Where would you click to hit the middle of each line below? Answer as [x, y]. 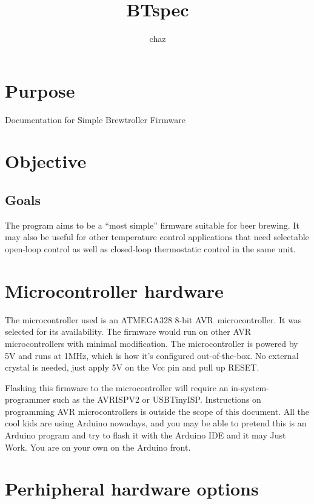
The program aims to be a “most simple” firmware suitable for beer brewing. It [152, 225]
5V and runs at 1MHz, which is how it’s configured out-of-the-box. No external [152, 355]
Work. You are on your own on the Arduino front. [98, 447]
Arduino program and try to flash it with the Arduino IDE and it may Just [145, 435]
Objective [46, 161]
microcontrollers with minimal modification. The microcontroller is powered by [152, 343]
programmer [28, 399]
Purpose [40, 90]
